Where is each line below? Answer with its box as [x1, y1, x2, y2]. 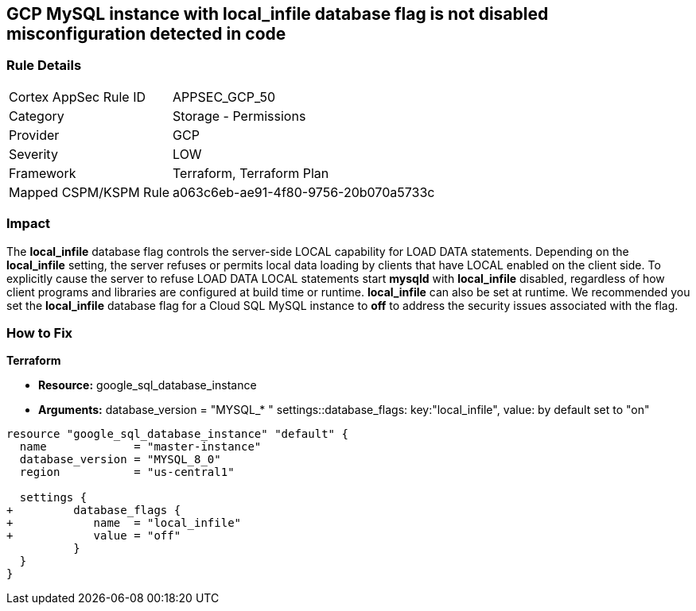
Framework [9, 164, 76, 181]
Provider [9, 126, 60, 143]
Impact [6, 215, 51, 232]
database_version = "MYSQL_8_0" [19, 453, 221, 466]
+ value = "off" [6, 529, 181, 543]
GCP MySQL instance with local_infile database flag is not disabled [6, 4, 549, 24]
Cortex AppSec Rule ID [9, 88, 146, 105]
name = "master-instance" [19, 440, 262, 454]
